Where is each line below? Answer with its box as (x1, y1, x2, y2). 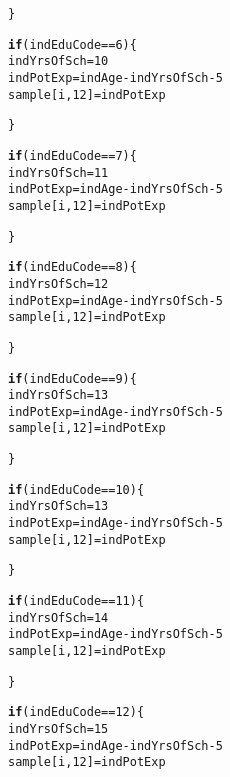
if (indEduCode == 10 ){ (8, 482, 145, 497)
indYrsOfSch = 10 (8, 54, 109, 69)
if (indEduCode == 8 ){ (8, 260, 137, 275)
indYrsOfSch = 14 (8, 610, 109, 625)
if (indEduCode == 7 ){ (8, 148, 137, 163)
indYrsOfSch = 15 (8, 722, 109, 736)
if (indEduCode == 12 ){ (8, 705, 145, 720)
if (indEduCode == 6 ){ (8, 37, 137, 52)
